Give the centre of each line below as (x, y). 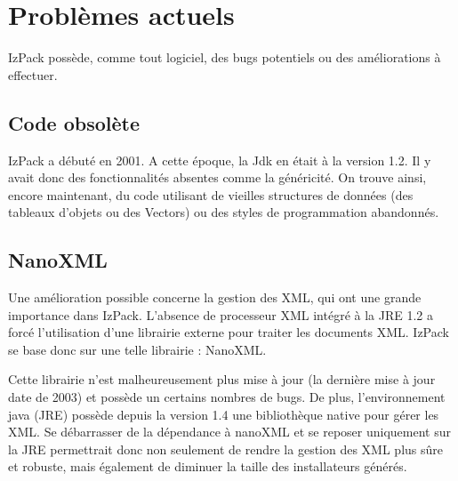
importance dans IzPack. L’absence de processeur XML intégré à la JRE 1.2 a (221, 314)
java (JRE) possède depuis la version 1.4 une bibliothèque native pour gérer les (224, 414)
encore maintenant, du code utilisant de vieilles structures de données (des (211, 194)
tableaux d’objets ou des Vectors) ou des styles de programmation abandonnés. (224, 212)
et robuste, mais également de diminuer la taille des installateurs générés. (208, 466)
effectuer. (33, 74)
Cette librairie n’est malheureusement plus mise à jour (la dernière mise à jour (222, 379)
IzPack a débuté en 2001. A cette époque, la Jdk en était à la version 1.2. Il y (220, 160)
